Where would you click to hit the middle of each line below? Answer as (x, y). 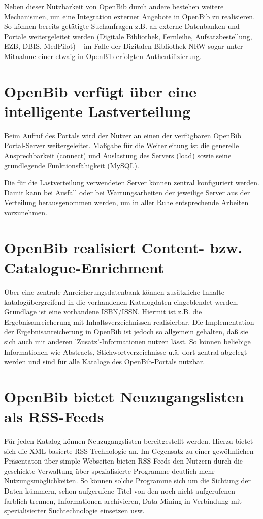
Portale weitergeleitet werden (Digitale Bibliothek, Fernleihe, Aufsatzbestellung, (128, 36)
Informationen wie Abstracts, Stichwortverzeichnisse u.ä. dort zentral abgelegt (126, 351)
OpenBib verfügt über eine (101, 91)
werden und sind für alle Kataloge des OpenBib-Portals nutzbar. (105, 362)
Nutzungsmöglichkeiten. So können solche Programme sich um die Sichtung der (127, 481)
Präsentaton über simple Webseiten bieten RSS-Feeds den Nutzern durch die (124, 461)
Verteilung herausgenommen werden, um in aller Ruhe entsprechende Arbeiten (126, 202)
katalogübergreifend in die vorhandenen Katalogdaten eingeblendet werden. (122, 301)
